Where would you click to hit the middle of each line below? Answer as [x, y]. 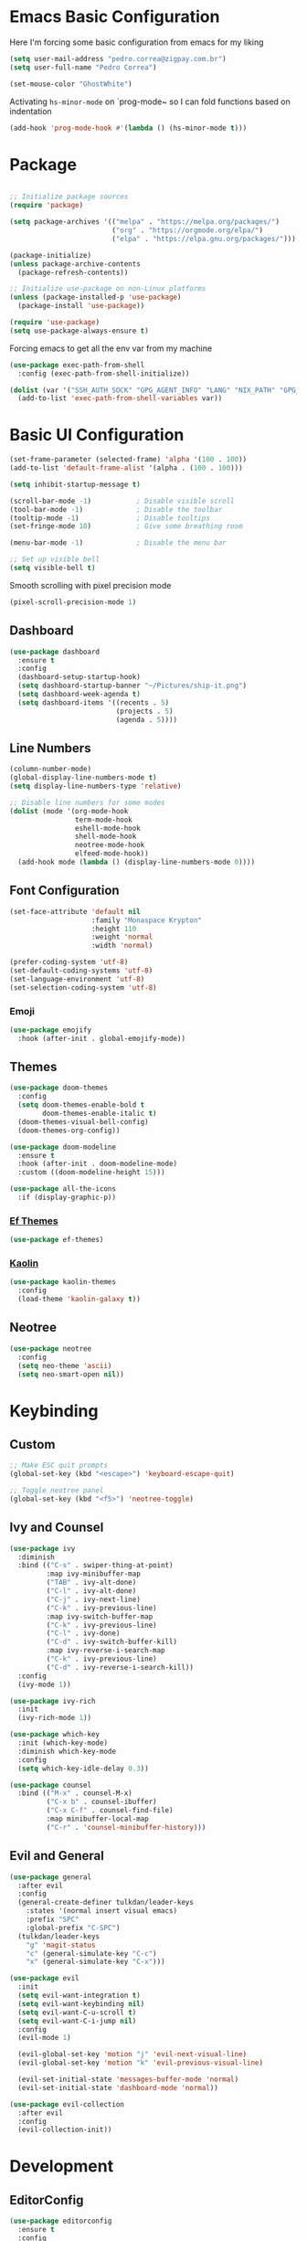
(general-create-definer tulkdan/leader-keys [106, 1903]
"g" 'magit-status [61, 1945]
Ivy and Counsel [57, 1528]
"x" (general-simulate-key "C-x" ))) [96, 1962]
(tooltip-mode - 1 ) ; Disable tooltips [110, 518]
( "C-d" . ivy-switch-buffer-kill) [112, 1642]
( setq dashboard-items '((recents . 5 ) [94, 702]
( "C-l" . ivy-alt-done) [91, 1591]
